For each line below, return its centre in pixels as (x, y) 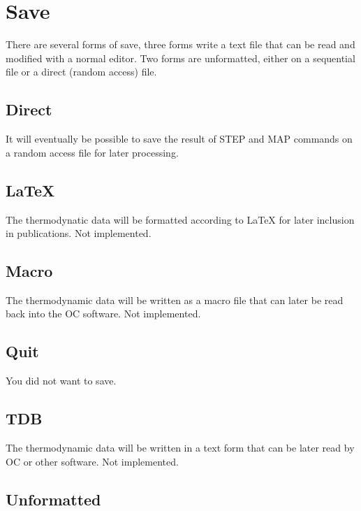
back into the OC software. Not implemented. (103, 314)
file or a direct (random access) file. (81, 72)
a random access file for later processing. (92, 152)
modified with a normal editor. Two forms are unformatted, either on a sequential (180, 58)
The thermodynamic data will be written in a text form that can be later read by (180, 448)
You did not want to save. (61, 381)
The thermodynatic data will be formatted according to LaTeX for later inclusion (180, 219)
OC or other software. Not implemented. (92, 461)
